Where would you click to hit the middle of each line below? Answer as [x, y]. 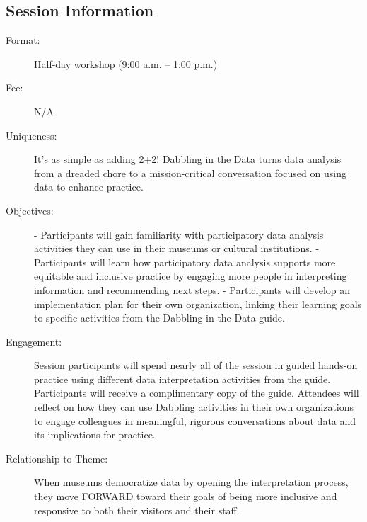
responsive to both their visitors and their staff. [137, 510]
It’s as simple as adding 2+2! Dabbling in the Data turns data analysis [188, 159]
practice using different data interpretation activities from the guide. [182, 379]
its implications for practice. [95, 435]
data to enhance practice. [89, 187]
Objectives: [30, 210]
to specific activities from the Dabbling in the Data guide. [159, 318]
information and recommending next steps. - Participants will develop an [192, 289]
